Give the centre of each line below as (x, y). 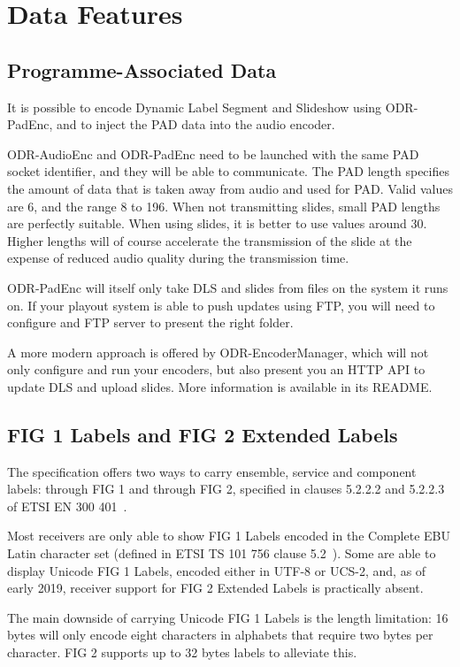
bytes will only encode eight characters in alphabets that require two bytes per (220, 635)
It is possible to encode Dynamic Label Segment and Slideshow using (195, 107)
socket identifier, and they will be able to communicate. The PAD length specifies (228, 171)
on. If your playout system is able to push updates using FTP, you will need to (221, 305)
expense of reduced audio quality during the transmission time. (178, 258)
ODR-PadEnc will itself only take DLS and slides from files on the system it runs (228, 287)
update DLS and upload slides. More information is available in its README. (220, 386)
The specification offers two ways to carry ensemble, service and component (212, 471)
